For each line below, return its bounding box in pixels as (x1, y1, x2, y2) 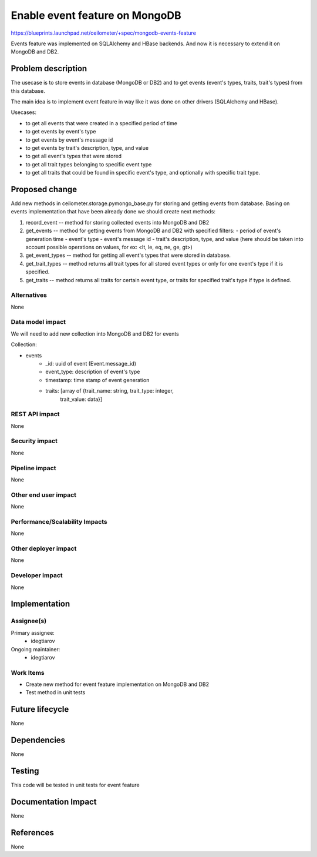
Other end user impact (11, 491, 76, 499)
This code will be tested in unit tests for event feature (11, 782, 140, 789)
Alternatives (11, 291, 47, 299)
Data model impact (11, 318, 66, 326)
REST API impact (11, 410, 60, 419)
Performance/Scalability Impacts (11, 517, 108, 525)
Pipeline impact (11, 464, 56, 472)
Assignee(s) (11, 617, 47, 625)
